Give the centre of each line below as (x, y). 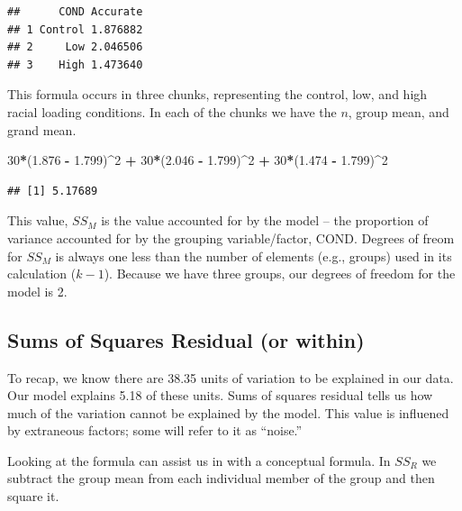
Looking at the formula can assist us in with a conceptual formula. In (199, 460)
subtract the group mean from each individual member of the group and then (221, 478)
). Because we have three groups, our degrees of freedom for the (280, 274)
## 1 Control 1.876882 (75, 29)
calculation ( (42, 274)
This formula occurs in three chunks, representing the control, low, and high (217, 94)
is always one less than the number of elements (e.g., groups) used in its (254, 255)
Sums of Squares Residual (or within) (186, 339)
